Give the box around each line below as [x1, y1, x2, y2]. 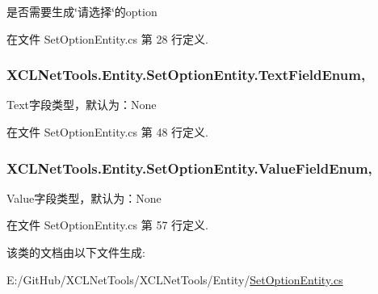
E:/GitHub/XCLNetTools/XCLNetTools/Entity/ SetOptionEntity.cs [6, 271, 343, 288]
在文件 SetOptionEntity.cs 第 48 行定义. [6, 124, 208, 140]
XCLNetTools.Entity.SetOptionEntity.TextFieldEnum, [6, 65, 366, 85]
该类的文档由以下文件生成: [6, 244, 145, 260]
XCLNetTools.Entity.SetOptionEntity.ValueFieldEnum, [6, 157, 372, 178]
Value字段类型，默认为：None [6, 189, 162, 206]
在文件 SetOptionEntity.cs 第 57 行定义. [6, 216, 208, 233]
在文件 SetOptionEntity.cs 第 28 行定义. [6, 30, 208, 47]
